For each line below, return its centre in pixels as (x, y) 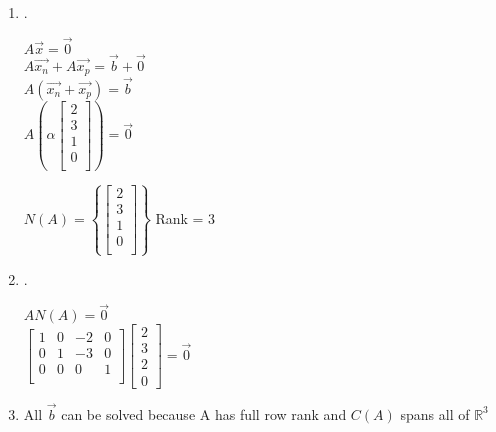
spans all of (435, 413)
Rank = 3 (185, 217)
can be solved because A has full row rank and (204, 413)
